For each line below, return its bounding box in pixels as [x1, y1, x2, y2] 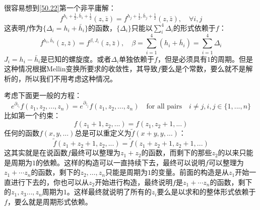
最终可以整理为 [71, 147, 120, 158]
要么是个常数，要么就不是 [161, 63, 246, 74]
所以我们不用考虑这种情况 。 [25, 73, 117, 83]
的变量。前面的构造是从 [151, 167, 229, 177]
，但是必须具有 [157, 53, 207, 64]
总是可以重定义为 [75, 128, 132, 138]
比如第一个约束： [4, 110, 60, 121]
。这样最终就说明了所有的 [67, 186, 152, 197]
